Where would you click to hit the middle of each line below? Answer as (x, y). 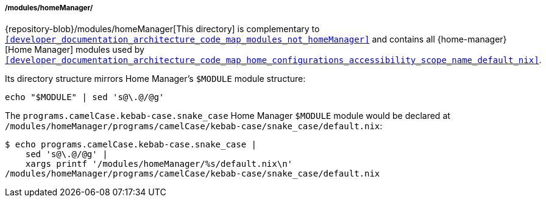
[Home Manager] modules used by (75, 50)
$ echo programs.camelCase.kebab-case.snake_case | (131, 145)
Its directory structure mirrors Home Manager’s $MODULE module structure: (155, 79)
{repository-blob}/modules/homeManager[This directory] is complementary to (162, 29)
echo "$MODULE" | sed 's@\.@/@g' (85, 97)
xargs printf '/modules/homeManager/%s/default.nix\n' (159, 164)
